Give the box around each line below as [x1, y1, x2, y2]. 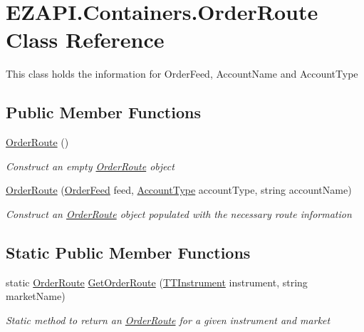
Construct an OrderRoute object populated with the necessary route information [6, 206, 352, 221]
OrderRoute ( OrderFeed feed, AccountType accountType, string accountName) [6, 182, 352, 197]
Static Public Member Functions [6, 241, 251, 263]
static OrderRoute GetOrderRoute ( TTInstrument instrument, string [6, 274, 308, 289]
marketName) [6, 289, 66, 304]
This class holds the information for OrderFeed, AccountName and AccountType [6, 66, 358, 81]
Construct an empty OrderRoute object [6, 158, 175, 173]
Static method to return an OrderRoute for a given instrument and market [6, 312, 331, 327]
